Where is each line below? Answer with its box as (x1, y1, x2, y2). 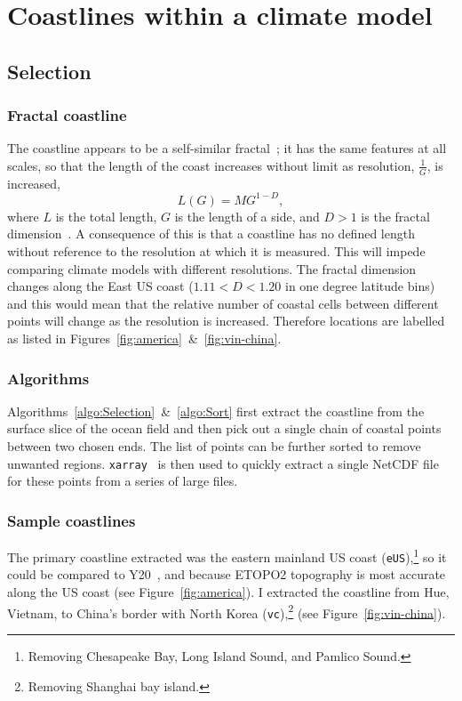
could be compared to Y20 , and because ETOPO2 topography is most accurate (7, 565, 446, 584)
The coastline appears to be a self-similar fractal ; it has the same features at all (7, 139, 447, 157)
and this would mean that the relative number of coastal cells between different (7, 294, 439, 312)
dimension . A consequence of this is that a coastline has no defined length (7, 224, 415, 243)
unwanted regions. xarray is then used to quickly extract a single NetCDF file (7, 454, 439, 472)
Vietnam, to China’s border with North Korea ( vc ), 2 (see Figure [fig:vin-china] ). (7, 600, 446, 622)
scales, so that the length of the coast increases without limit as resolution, (7, 156, 415, 174)
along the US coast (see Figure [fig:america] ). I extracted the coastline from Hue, (7, 583, 450, 601)
